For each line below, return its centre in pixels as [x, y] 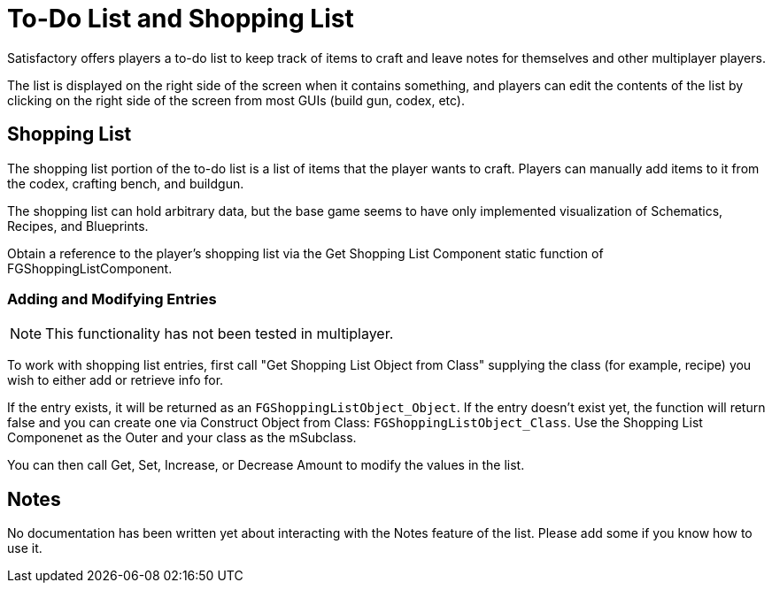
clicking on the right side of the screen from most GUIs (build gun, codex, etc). [236, 100]
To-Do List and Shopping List [181, 19]
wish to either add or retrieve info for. [116, 380]
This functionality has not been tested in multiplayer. [220, 334]
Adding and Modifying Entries [112, 299]
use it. [25, 548]
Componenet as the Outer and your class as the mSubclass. [182, 438]
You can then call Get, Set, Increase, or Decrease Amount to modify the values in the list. [266, 465]
